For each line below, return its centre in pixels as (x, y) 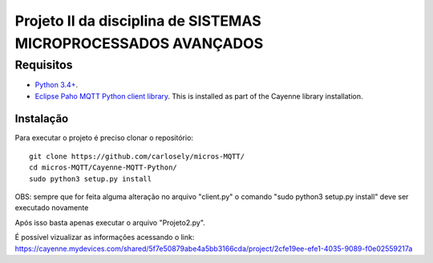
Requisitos (44, 65)
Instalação (42, 119)
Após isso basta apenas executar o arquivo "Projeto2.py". (110, 222)
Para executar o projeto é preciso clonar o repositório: (104, 138)
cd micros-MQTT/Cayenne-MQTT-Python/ (103, 167)
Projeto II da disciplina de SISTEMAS (138, 21)
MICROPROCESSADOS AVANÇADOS (139, 43)
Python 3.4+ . (57, 85)
